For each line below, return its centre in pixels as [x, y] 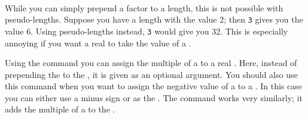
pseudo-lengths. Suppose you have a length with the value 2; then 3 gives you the [154, 19]
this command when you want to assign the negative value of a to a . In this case [153, 86]
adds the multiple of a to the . [60, 109]
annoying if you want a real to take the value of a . [98, 43]
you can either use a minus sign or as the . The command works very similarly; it [154, 97]
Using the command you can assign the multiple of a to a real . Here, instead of [151, 63]
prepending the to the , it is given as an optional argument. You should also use [151, 74]
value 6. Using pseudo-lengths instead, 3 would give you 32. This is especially [147, 31]
